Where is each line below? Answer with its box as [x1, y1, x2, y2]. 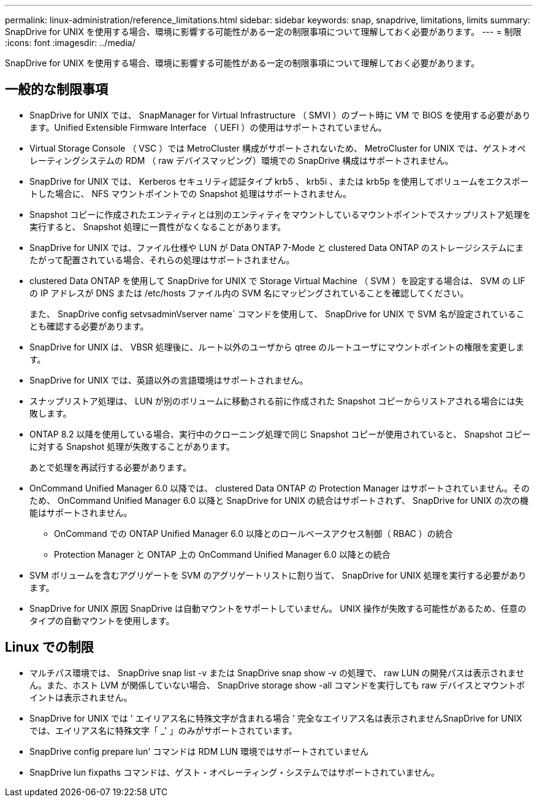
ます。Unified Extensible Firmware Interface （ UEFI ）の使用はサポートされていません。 [29, 121, 387, 133]
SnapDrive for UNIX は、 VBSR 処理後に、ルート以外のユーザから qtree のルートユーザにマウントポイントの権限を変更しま [29, 341, 524, 352]
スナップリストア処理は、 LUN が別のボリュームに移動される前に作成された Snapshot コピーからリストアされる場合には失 [29, 395, 524, 406]
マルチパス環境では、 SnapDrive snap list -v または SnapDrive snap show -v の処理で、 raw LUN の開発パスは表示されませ [29, 667, 525, 678]
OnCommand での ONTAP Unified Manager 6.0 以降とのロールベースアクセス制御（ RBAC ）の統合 [54, 528, 453, 539]
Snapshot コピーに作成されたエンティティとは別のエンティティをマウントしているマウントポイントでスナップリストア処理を [29, 209, 531, 220]
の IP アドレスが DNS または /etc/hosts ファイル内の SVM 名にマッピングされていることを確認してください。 [29, 287, 469, 298]
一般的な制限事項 [5, 82, 108, 98]
